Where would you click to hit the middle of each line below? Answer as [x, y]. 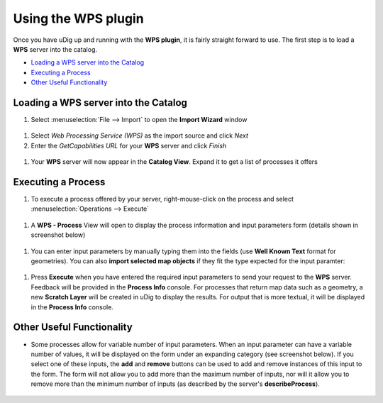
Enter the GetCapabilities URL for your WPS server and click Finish [129, 145]
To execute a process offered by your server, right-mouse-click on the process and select [162, 199]
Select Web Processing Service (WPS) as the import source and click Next [139, 136]
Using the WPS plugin [79, 18]
